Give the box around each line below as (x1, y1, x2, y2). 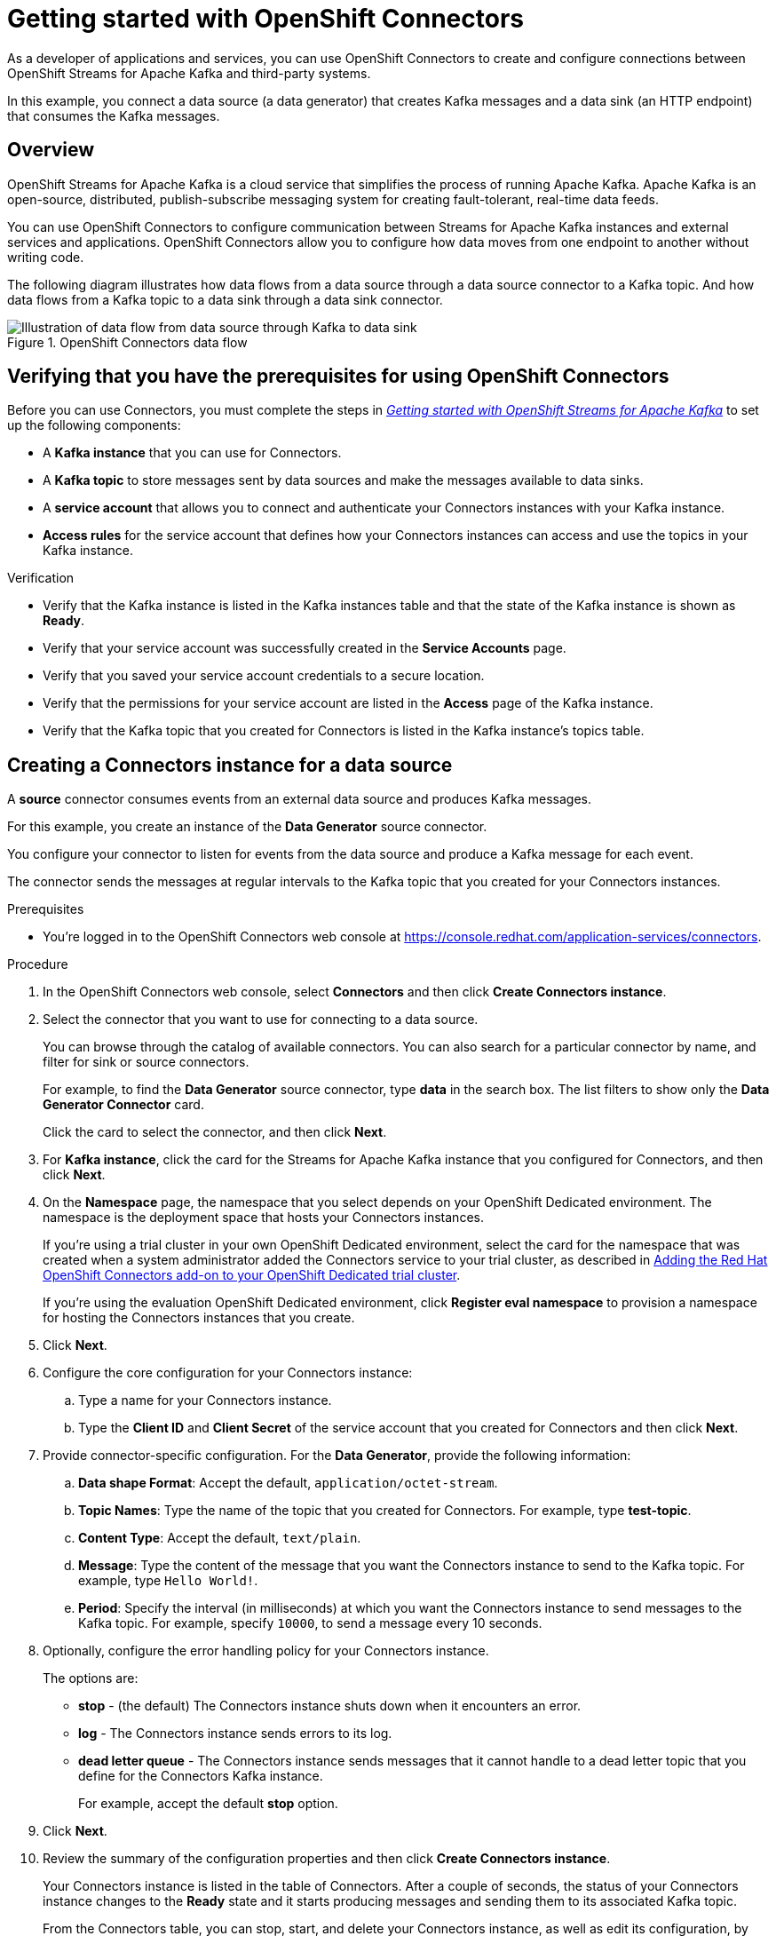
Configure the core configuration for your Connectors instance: (43, 1365, 413, 1381)
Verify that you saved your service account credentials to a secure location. (43, 668, 485, 684)
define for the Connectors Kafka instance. (78, 1768, 323, 1784)
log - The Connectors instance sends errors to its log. (78, 1726, 392, 1742)
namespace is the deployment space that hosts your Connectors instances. (43, 1210, 484, 1226)
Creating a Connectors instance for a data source (7, 753, 453, 776)
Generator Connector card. (43, 1097, 204, 1113)
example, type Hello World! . (78, 1573, 258, 1589)
